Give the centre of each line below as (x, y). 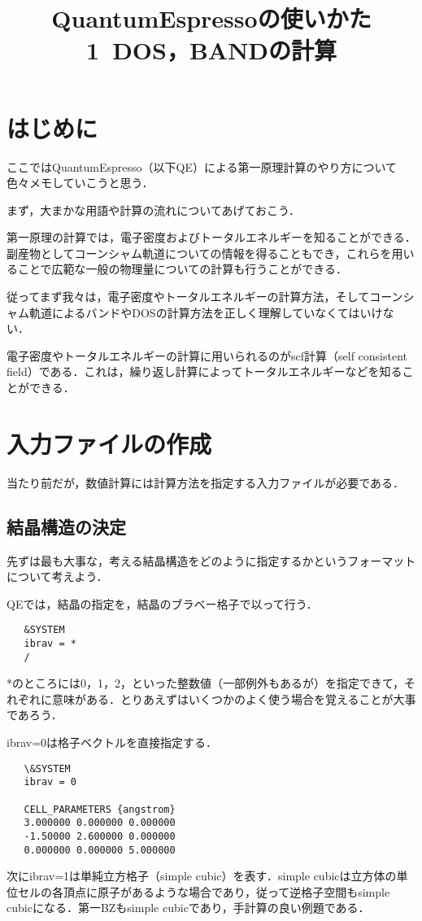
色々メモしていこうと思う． (80, 183)
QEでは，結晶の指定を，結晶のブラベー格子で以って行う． (162, 603)
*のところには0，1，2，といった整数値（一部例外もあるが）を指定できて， (206, 683)
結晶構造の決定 (66, 526)
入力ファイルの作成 (109, 443)
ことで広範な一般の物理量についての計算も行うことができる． (182, 269)
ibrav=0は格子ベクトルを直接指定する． (112, 742)
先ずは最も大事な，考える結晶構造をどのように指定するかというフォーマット (211, 560)
